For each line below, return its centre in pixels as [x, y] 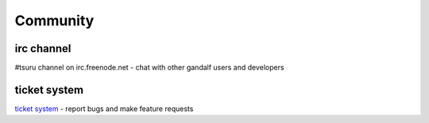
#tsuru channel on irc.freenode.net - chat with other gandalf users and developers [150, 68]
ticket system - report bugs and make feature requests [104, 108]
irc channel [43, 48]
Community [54, 20]
